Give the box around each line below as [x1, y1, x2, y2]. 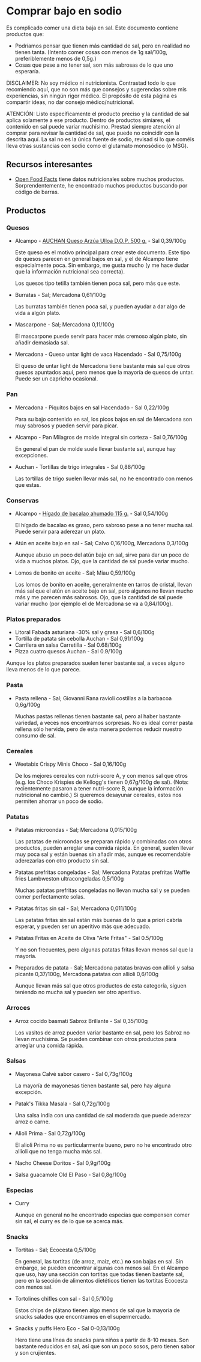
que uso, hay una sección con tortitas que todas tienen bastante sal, [14, 1271, 184, 1278]
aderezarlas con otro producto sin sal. [14, 857, 109, 864]
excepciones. [14, 451, 49, 459]
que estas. [14, 481, 41, 488]
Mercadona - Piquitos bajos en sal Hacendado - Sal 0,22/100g [14, 404, 169, 411]
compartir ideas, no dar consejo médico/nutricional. [6, 98, 134, 106]
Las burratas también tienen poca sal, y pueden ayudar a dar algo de [14, 303, 186, 310]
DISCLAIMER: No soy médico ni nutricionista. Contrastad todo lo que [6, 79, 176, 87]
